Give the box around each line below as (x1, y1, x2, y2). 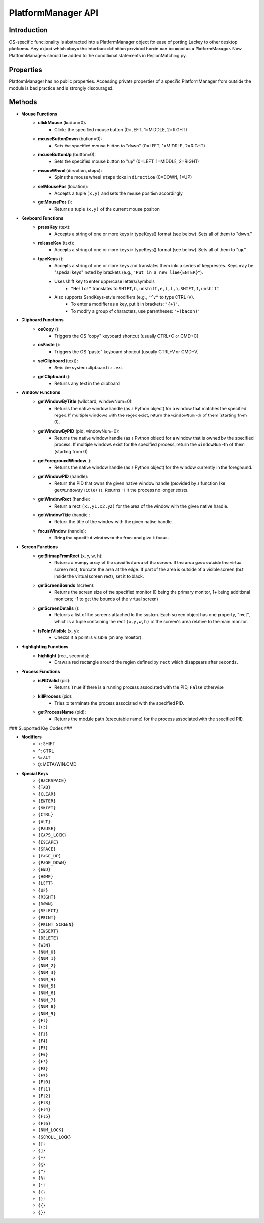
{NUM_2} (38, 963, 56, 968)
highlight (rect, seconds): (38, 653, 90, 659)
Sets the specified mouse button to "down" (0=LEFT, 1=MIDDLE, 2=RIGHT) (54, 143, 205, 148)
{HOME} (38, 874, 54, 879)
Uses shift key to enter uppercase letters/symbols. (54, 278, 156, 284)
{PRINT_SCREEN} (38, 922, 74, 927)
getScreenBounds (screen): (38, 582, 95, 588)
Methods (9, 98, 37, 106)
